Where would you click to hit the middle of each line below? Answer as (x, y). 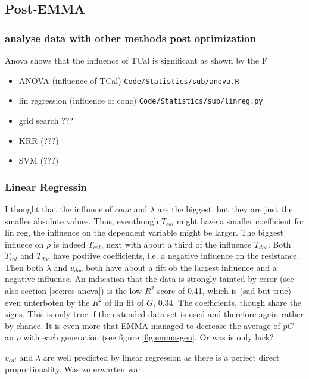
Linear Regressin (46, 187)
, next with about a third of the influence (176, 244)
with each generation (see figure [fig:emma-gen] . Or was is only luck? (149, 337)
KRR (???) (39, 140)
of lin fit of (124, 302)
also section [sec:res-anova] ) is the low (74, 291)
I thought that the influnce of (59, 209)
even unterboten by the (47, 302)
